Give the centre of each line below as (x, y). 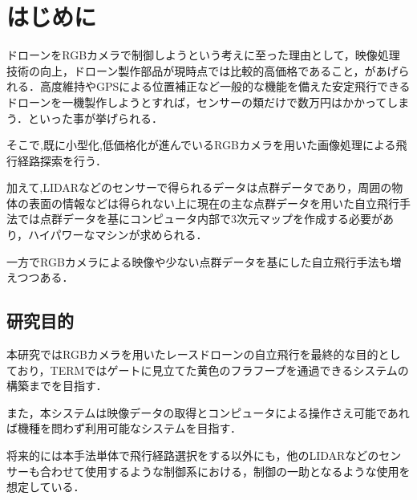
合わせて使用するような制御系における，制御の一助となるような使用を (225, 471)
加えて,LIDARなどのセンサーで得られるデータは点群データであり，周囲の (199, 187)
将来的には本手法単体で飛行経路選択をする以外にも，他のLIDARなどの (193, 455)
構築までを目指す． (57, 386)
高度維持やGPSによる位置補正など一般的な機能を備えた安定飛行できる (225, 86)
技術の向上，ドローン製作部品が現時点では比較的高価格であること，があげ (202, 70)
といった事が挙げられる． (95, 118)
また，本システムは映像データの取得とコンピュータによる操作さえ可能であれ (208, 412)
